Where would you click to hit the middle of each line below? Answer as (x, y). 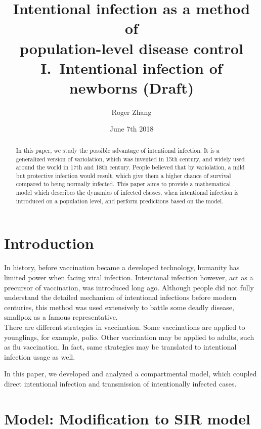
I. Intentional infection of (132, 68)
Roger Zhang (132, 112)
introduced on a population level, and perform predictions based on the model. (120, 201)
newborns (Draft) (132, 87)
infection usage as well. (40, 356)
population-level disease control (132, 48)
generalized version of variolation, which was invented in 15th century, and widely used (130, 159)
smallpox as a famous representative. (61, 317)
